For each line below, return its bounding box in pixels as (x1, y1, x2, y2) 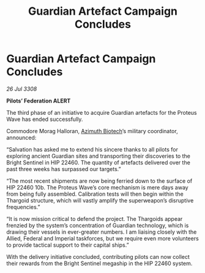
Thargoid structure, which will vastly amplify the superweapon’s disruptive (6, 196, 194, 204)
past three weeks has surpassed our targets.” (6, 165, 121, 172)
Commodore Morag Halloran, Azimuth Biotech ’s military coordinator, (6, 127, 179, 134)
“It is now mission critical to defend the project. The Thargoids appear (6, 215, 183, 222)
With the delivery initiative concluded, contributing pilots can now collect (6, 253, 190, 260)
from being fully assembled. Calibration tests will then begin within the (6, 190, 184, 198)
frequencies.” (6, 203, 41, 210)
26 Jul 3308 (6, 85, 37, 93)
